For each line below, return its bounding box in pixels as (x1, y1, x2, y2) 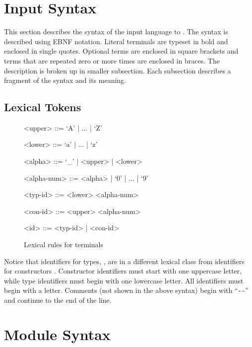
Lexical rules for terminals (24, 239, 103, 250)
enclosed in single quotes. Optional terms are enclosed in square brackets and (4, 46, 239, 56)
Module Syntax (4, 324, 111, 344)
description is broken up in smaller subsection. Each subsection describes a (4, 65, 231, 75)
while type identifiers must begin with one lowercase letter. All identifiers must (4, 275, 244, 285)
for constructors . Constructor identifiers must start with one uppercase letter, (4, 266, 242, 276)
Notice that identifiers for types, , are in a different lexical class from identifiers (4, 256, 245, 266)
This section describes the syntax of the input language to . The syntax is (4, 26, 228, 37)
